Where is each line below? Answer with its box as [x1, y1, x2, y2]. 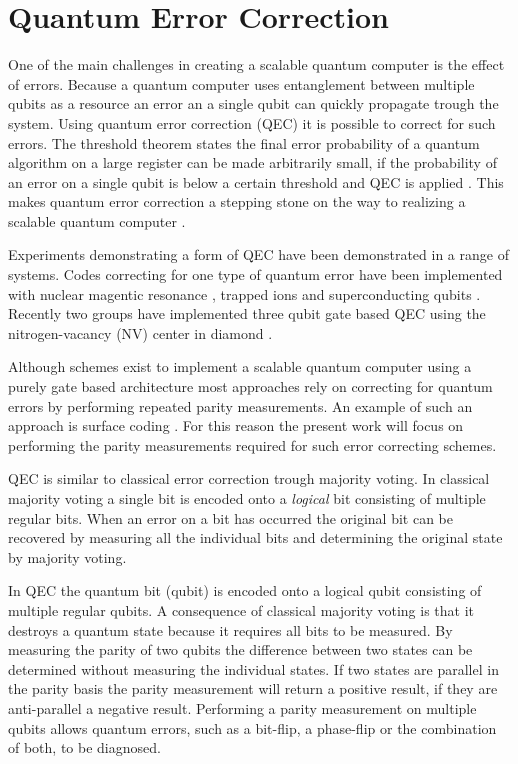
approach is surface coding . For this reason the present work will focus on [8, 415, 464, 436]
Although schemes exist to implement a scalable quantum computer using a [8, 356, 472, 377]
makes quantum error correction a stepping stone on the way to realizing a [8, 191, 466, 212]
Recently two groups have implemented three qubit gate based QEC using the [8, 303, 486, 324]
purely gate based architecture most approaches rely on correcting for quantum [8, 376, 493, 397]
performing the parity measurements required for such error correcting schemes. [8, 434, 497, 455]
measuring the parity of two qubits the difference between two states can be [8, 639, 473, 660]
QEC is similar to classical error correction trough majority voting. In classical [8, 468, 490, 489]
